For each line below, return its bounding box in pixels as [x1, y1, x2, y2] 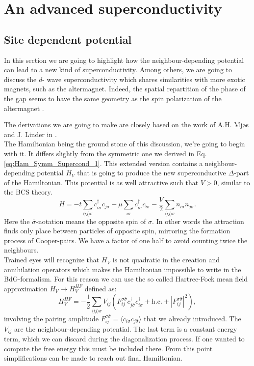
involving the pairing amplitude [4, 313, 99, 323]
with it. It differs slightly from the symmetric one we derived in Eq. [4, 148, 207, 158]
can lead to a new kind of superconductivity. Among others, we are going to [4, 64, 232, 75]
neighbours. [4, 245, 39, 255]
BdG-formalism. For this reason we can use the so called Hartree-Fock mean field [4, 274, 248, 284]
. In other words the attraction [152, 216, 244, 226]
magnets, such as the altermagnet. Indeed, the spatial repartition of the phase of [4, 84, 246, 94]
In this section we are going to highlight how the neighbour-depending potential [4, 55, 244, 65]
